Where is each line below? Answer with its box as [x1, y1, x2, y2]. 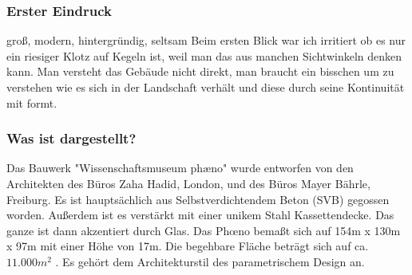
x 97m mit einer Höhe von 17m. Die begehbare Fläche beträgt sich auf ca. [6, 238, 369, 254]
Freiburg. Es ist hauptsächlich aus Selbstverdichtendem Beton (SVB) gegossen [6, 191, 390, 207]
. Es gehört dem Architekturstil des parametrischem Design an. [55, 253, 365, 269]
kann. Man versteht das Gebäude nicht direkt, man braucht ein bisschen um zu [6, 63, 394, 80]
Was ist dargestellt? [6, 128, 137, 148]
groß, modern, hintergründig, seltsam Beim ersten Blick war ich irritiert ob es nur [6, 32, 406, 49]
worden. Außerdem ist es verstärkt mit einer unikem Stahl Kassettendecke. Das [6, 206, 394, 223]
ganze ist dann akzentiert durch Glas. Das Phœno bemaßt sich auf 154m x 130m [6, 222, 401, 238]
